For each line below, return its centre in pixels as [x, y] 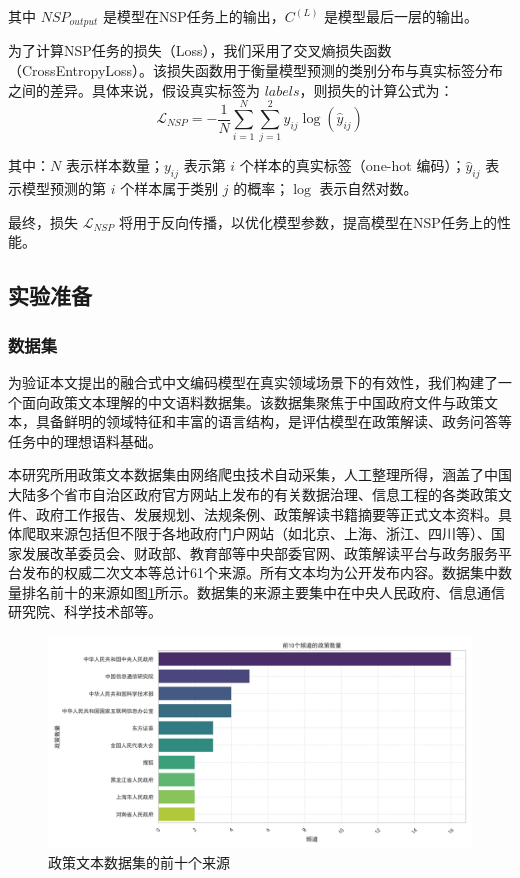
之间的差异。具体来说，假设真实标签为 [134, 89]
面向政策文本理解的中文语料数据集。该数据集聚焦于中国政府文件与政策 [252, 401]
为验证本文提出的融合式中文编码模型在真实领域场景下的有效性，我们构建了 [253, 381]
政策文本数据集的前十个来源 [139, 861]
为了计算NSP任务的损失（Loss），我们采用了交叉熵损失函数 [200, 50]
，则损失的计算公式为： [376, 89]
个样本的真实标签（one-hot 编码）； [352, 165]
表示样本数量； [114, 165]
